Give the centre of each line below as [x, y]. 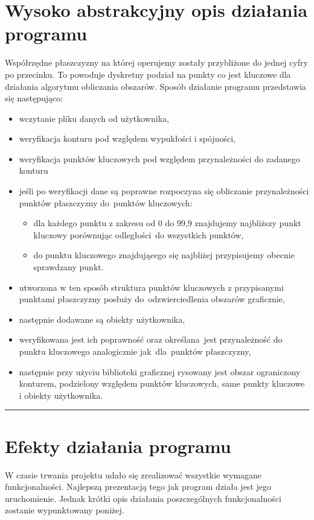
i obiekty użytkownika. [61, 395]
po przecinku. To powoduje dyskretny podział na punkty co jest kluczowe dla [148, 74]
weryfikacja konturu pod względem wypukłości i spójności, [127, 138]
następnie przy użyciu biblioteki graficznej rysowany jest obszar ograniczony [160, 371]
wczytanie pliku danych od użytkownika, [94, 118]
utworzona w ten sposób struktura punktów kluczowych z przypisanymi [151, 287]
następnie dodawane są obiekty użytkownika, [102, 319]
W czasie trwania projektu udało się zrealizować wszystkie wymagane [133, 474]
